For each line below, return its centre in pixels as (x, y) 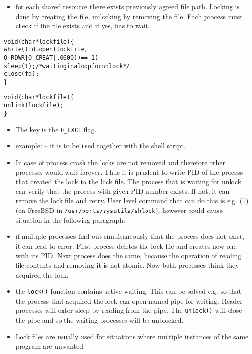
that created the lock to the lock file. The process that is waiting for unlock (128, 181)
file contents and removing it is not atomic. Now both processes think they (127, 265)
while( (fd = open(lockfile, (46, 50)
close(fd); (21, 74)
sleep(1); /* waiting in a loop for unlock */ (67, 66)
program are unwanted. (50, 346)
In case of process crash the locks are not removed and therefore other (120, 162)
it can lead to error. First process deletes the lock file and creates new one (126, 246)
